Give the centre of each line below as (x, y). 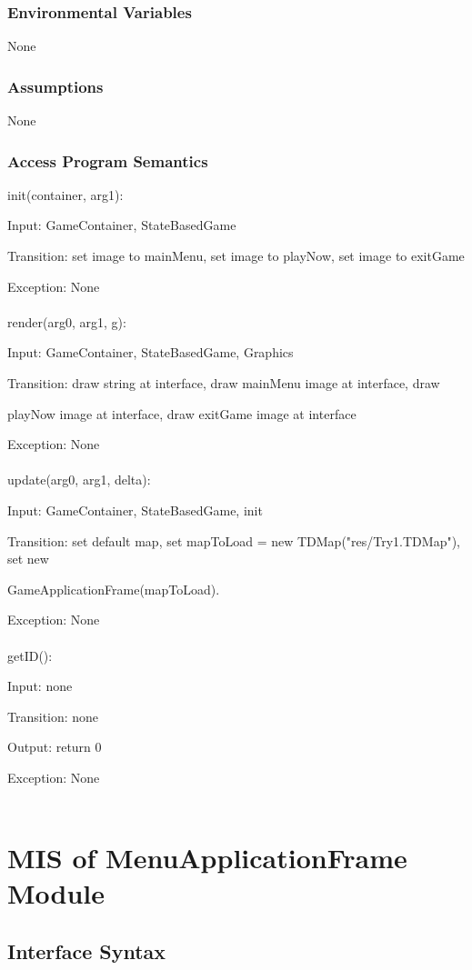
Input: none (40, 686)
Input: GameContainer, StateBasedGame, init (135, 510)
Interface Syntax (87, 951)
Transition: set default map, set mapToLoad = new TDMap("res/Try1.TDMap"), (234, 540)
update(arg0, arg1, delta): (79, 480)
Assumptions (55, 86)
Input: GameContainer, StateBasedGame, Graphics (151, 352)
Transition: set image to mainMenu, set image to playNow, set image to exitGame (236, 256)
